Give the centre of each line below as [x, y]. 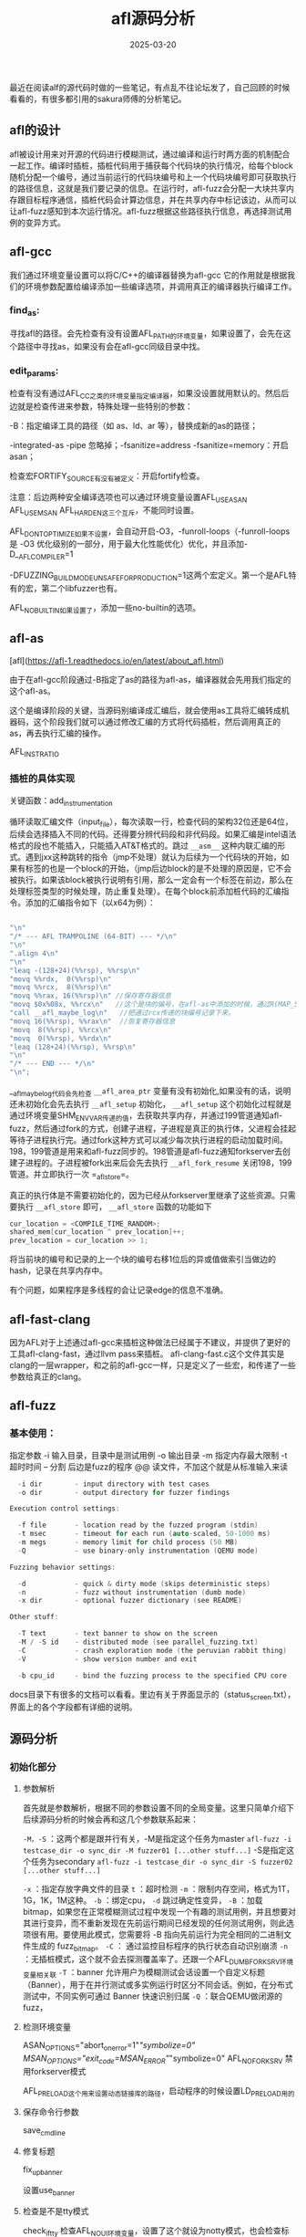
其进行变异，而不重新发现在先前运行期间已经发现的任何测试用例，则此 [154, 1923]
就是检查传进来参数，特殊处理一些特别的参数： [105, 406]
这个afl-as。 [33, 691]
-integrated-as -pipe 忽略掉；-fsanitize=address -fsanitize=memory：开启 [149, 445]
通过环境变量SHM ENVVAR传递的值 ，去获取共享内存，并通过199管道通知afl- [146, 1116]
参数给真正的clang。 [48, 1376]
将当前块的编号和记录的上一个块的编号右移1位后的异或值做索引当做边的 [143, 1260]
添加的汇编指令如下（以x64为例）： [91, 903]
